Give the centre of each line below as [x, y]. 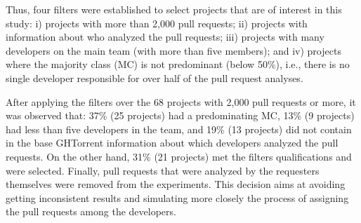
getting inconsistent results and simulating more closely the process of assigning [177, 197]
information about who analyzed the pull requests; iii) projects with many [165, 37]
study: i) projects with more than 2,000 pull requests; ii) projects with [157, 23]
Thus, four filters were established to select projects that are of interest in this [174, 9]
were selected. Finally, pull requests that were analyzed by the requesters [163, 170]
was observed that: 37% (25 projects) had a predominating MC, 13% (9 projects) [180, 115]
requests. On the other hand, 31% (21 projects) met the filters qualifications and [179, 156]
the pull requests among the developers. [91, 211]
